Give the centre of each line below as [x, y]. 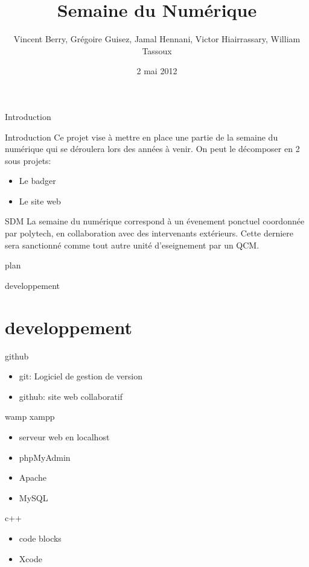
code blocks [40, 538]
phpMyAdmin [45, 457]
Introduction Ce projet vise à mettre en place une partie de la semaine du [142, 137]
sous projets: [28, 160]
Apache [33, 477]
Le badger [37, 181]
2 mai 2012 [157, 71]
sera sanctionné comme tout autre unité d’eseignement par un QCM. [132, 245]
